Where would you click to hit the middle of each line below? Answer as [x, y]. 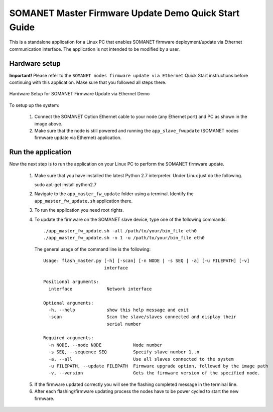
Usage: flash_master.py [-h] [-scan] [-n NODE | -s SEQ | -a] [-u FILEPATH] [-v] [147, 261]
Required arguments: [69, 338]
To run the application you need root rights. [79, 210]
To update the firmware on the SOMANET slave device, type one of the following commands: [130, 219]
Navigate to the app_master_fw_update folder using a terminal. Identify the [114, 194]
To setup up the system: [34, 105]
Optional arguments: [69, 303]
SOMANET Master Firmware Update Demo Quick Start [124, 13]
